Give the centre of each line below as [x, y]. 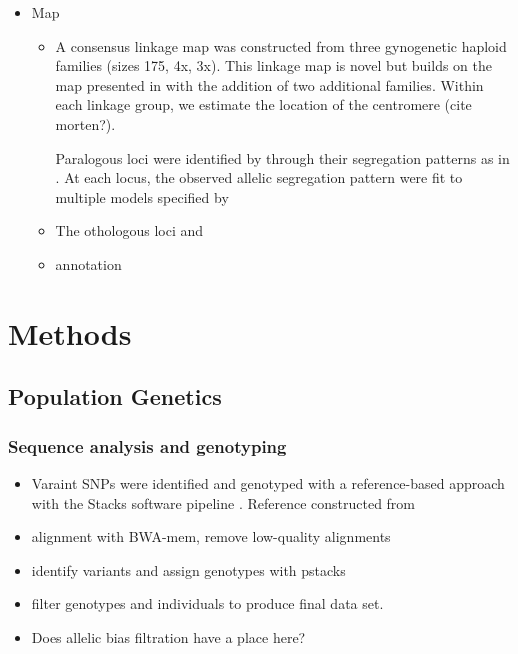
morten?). [85, 123]
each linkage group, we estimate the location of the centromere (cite [263, 104]
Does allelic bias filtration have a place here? [168, 636]
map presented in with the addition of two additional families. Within [269, 84]
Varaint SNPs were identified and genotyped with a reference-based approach [268, 482]
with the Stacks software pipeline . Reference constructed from [223, 502]
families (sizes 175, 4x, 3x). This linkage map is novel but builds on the [273, 65]
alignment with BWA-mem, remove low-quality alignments [211, 536]
